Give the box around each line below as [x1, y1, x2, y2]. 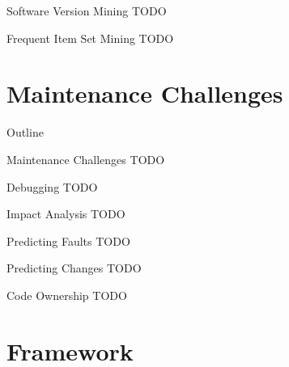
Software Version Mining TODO [6, 2, 167, 19]
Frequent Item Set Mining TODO [6, 29, 174, 46]
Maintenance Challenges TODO [6, 150, 165, 167]
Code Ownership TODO [6, 286, 127, 303]
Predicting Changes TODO [6, 259, 142, 276]
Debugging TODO [6, 178, 98, 195]
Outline [6, 124, 44, 141]
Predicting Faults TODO [6, 232, 130, 249]
